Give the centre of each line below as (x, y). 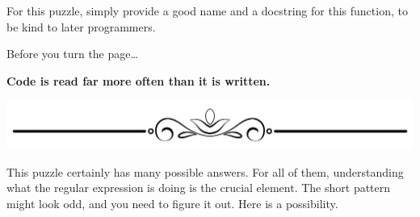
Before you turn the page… (72, 54)
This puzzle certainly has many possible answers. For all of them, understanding (205, 171)
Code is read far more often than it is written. (139, 80)
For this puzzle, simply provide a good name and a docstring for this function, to (207, 10)
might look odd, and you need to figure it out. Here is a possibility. (172, 203)
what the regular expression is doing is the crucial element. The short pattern (199, 188)
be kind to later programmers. (81, 26)
